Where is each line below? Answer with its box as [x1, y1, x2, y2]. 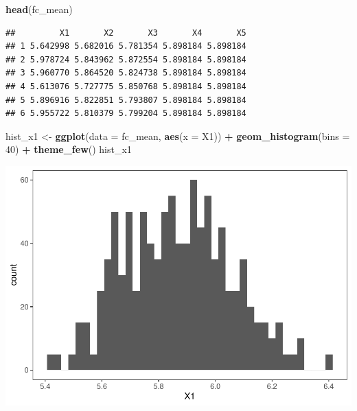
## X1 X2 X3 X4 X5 [5, 27, 246, 38]
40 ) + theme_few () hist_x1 [5, 142, 132, 156]
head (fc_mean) [5, 2, 73, 16]
